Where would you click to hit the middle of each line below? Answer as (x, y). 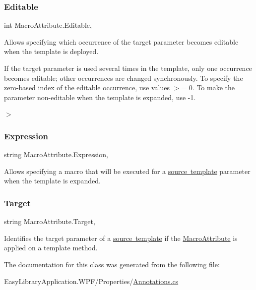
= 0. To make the (208, 87)
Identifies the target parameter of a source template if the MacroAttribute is (121, 238)
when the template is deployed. (51, 51)
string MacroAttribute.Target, (50, 221)
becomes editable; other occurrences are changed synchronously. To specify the (124, 78)
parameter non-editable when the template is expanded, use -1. (100, 97)
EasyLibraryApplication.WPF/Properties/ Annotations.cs (91, 281)
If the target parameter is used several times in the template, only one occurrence (128, 68)
